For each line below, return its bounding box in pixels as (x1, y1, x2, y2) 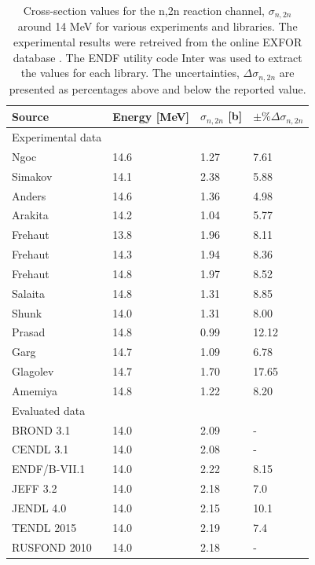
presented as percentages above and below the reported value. (9, 80, 306, 97)
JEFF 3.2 (12, 480, 57, 497)
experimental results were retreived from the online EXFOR (13, 34, 302, 50)
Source (12, 108, 49, 124)
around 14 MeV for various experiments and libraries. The (17, 18, 298, 35)
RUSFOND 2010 (12, 538, 92, 555)
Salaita (12, 284, 46, 301)
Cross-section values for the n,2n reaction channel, (23, 2, 266, 18)
